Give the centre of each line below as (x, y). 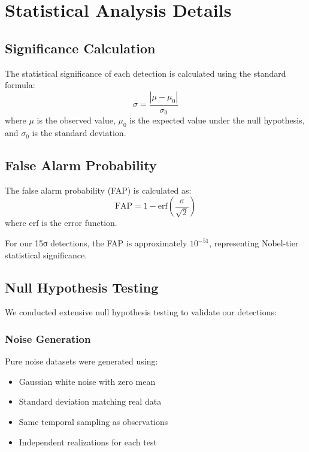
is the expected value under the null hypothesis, (217, 120)
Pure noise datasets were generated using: (81, 361)
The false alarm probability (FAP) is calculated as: (98, 190)
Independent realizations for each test (88, 442)
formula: (20, 85)
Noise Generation (48, 338)
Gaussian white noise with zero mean (87, 381)
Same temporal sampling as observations (93, 422)
